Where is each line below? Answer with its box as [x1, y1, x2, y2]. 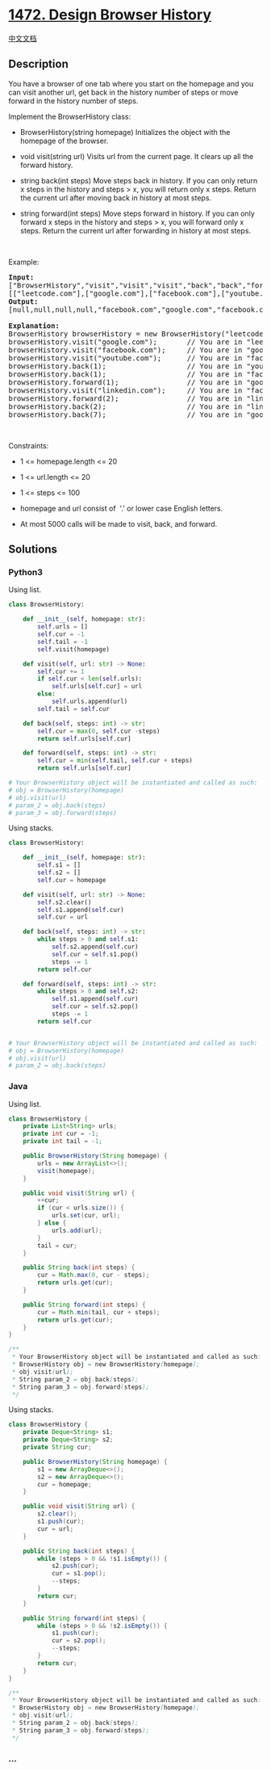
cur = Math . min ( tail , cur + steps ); [37, 1308, 161, 1316]
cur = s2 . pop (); [51, 1637, 106, 1645]
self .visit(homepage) [37, 645, 110, 654]
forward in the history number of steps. [8, 95, 139, 106]
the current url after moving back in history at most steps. [19, 192, 212, 203]
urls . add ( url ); [51, 1226, 103, 1234]
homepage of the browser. [19, 136, 109, 145]
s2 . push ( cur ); [51, 1562, 99, 1570]
